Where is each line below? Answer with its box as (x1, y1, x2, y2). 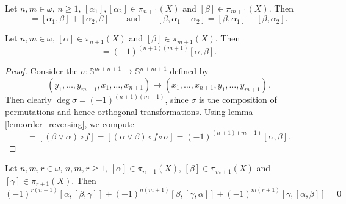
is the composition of (199, 93, 277, 106)
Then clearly (5, 93, 52, 106)
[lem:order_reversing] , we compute (5, 117, 134, 130)
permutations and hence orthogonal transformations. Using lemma (5, 105, 253, 118)
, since (165, 93, 189, 106)
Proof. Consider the (5, 65, 78, 77)
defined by (170, 65, 209, 77)
